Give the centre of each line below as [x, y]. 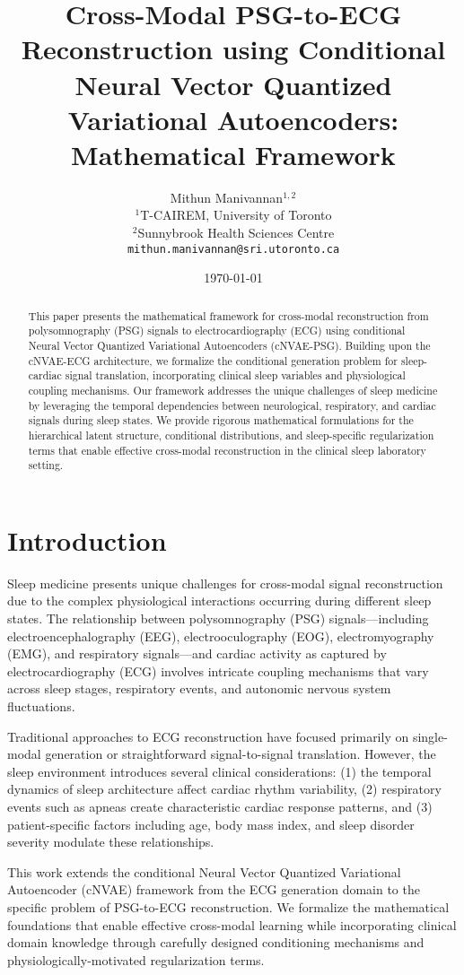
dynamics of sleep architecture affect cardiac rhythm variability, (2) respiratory [224, 789]
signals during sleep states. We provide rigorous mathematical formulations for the [221, 420]
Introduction [87, 540]
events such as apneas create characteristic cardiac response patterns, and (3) [220, 806]
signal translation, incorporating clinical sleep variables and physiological [235, 375]
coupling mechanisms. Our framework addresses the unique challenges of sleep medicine [233, 390]
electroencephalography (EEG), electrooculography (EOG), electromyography [221, 635]
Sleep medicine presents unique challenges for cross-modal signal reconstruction [225, 583]
